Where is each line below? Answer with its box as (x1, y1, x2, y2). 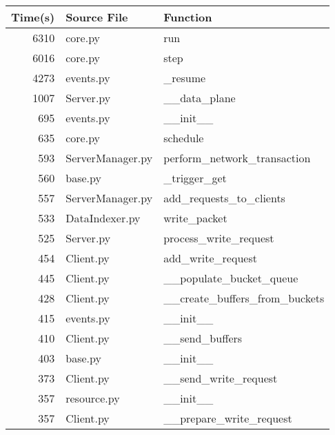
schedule (163, 130, 204, 146)
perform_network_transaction (163, 150, 311, 166)
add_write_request (163, 250, 257, 266)
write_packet (163, 210, 227, 226)
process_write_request (163, 230, 274, 246)
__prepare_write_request (163, 410, 292, 426)
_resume (163, 70, 206, 86)
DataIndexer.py (65, 210, 141, 226)
